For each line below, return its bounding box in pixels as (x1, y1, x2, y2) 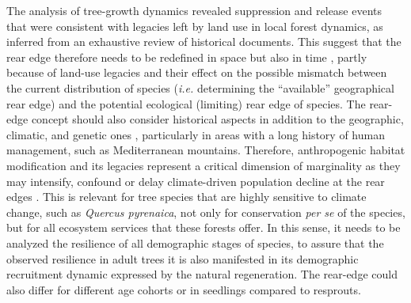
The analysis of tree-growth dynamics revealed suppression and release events (6, 2, 382, 18)
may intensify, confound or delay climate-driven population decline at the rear (6, 172, 385, 189)
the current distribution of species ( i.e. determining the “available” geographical (6, 79, 394, 96)
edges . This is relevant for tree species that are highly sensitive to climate (6, 188, 367, 205)
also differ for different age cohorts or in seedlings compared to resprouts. (6, 281, 361, 297)
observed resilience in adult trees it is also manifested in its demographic (6, 250, 359, 267)
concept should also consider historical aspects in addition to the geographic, (31, 111, 404, 127)
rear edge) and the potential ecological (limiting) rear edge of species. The (6, 95, 366, 112)
